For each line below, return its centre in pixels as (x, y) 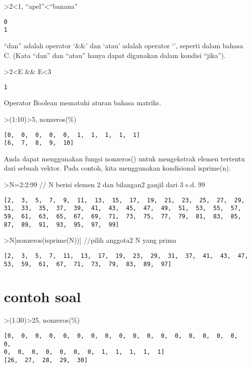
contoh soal (43, 297)
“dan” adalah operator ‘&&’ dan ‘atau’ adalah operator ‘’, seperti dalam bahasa (124, 45)
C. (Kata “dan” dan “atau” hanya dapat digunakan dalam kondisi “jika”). (115, 55)
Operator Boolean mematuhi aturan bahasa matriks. (83, 103)
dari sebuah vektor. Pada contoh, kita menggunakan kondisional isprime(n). (117, 168)
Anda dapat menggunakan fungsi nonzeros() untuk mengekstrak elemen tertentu (125, 158)
